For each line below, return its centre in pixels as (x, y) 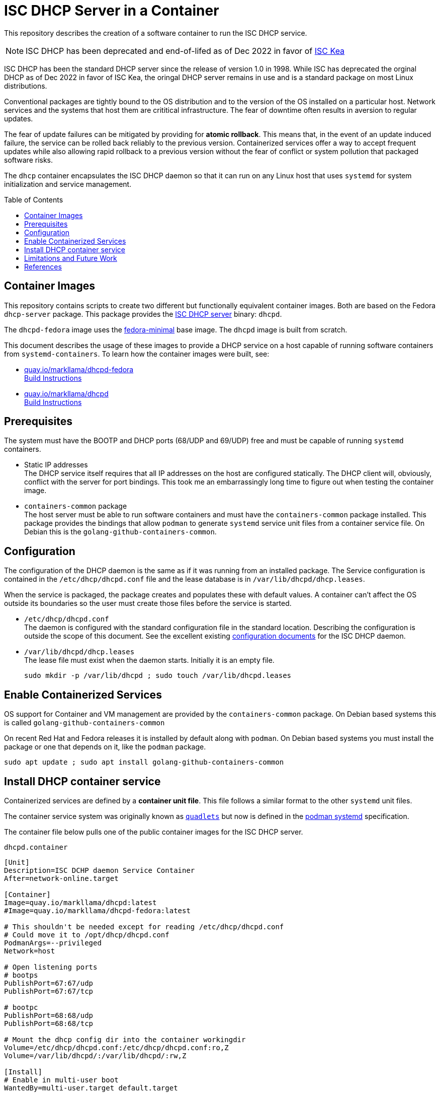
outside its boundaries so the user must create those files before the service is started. (148, 603)
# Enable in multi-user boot (61, 1080)
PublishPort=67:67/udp (49, 983)
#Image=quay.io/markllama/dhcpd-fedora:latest (97, 910)
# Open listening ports (51, 967)
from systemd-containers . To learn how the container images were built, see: (137, 354)
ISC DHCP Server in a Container (112, 11)
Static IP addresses (56, 465)
